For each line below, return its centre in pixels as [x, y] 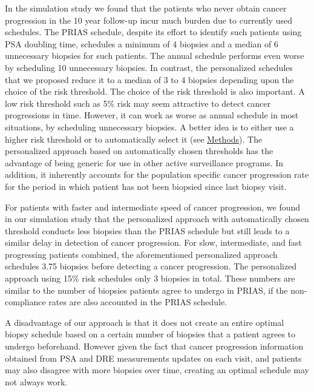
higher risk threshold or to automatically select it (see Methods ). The [134, 139]
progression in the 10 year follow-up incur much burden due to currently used [149, 20]
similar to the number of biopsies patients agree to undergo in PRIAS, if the [146, 290]
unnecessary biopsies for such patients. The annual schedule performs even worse [155, 56]
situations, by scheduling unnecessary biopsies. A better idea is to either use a [149, 127]
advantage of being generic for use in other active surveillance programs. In [144, 162]
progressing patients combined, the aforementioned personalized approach [141, 254]
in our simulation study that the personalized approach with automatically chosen [157, 219]
